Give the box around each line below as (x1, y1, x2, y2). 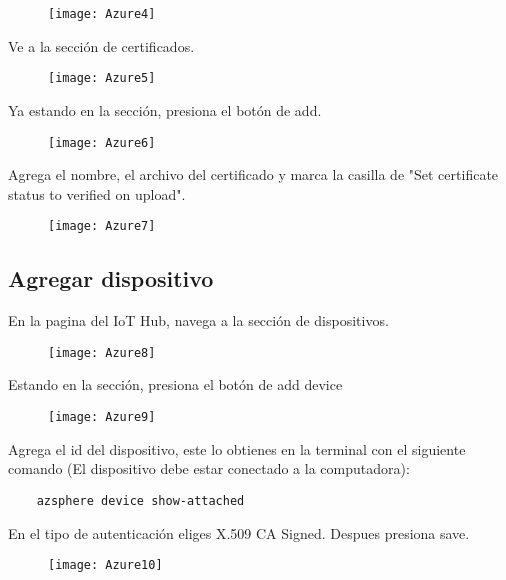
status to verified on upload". (8, 183, 186, 204)
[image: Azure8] (48, 345, 156, 360)
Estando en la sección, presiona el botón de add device (8, 374, 343, 395)
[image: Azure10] (48, 558, 163, 573)
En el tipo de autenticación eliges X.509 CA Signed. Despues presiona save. (8, 522, 470, 543)
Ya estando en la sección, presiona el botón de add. (8, 99, 322, 120)
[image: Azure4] (48, 7, 156, 21)
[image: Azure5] (48, 71, 156, 86)
